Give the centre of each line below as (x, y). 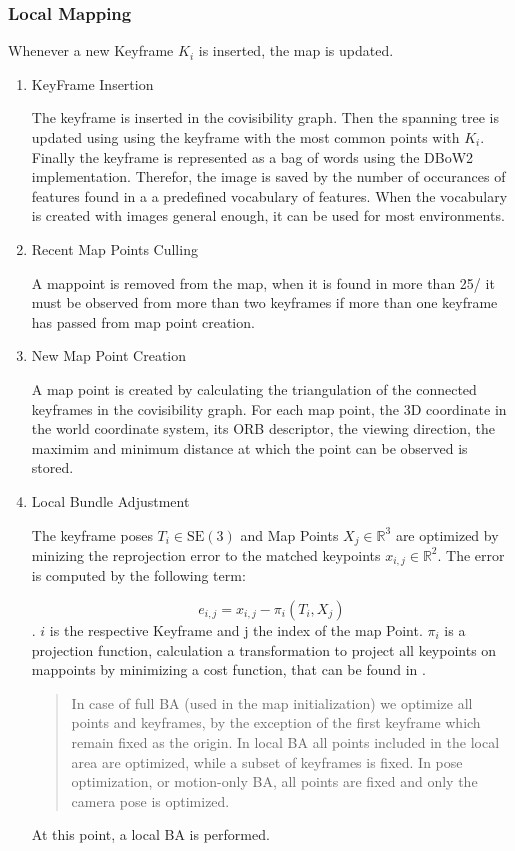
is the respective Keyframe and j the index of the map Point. (236, 630)
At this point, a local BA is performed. (150, 834)
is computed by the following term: (138, 575)
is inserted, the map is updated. (296, 50)
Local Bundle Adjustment (110, 500)
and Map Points (289, 534)
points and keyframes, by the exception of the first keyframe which (276, 722)
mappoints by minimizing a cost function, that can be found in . (228, 669)
